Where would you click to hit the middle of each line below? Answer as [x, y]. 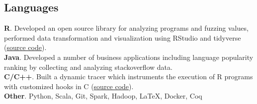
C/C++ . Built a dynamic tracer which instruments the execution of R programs [128, 77]
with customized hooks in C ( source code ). [69, 86]
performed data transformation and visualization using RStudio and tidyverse [123, 37]
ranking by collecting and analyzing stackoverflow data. [88, 67]
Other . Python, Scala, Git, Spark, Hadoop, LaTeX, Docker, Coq [103, 96]
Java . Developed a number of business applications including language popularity [129, 57]
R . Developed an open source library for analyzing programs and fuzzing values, [126, 28]
